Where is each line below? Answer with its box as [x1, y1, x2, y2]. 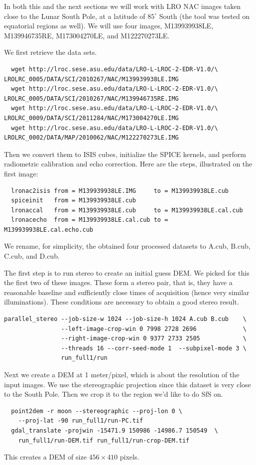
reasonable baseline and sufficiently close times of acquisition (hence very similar [4, 287, 250, 297]
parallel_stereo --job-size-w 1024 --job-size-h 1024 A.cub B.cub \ [4, 315, 247, 323]
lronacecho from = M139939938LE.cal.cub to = [11, 216, 168, 224]
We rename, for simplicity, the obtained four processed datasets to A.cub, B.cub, [4, 241, 251, 251]
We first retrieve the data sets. [4, 47, 97, 57]
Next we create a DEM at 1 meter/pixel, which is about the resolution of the [4, 369, 240, 379]
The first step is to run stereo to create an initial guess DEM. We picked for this [4, 267, 250, 278]
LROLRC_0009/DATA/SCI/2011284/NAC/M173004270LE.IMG [4, 114, 179, 122]
